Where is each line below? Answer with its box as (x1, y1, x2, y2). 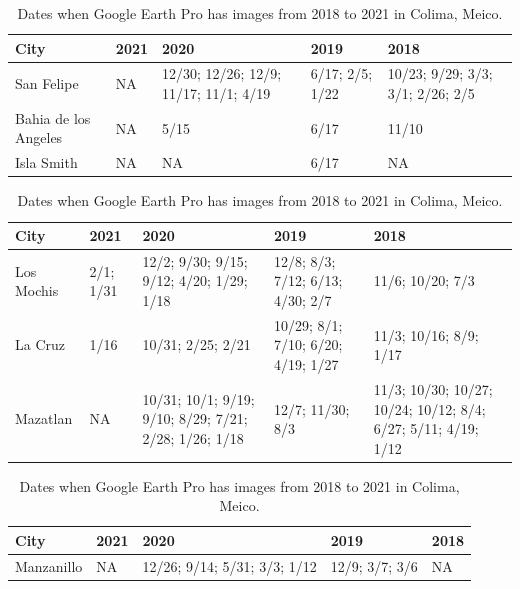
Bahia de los (15, 107, 91, 128)
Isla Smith (15, 152, 78, 173)
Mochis (15, 280, 59, 301)
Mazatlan (15, 408, 73, 429)
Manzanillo (15, 555, 83, 576)
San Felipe (15, 73, 79, 94)
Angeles (15, 127, 63, 148)
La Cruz (15, 334, 66, 355)
